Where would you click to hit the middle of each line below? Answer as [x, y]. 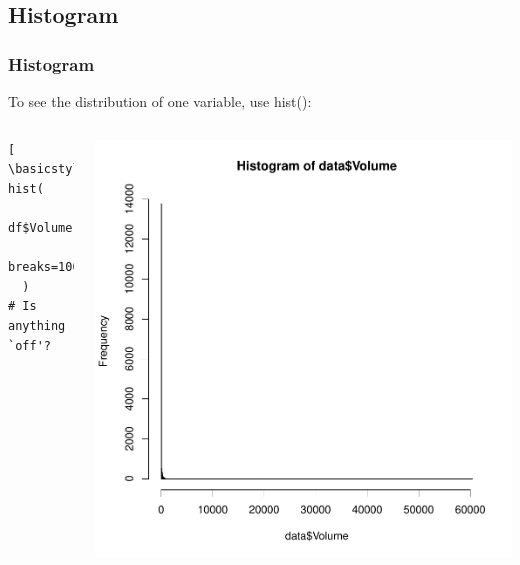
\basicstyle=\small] [76, 169]
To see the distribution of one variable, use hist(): [160, 101]
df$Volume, [44, 227]
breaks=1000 [47, 267]
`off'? [29, 345]
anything [37, 325]
